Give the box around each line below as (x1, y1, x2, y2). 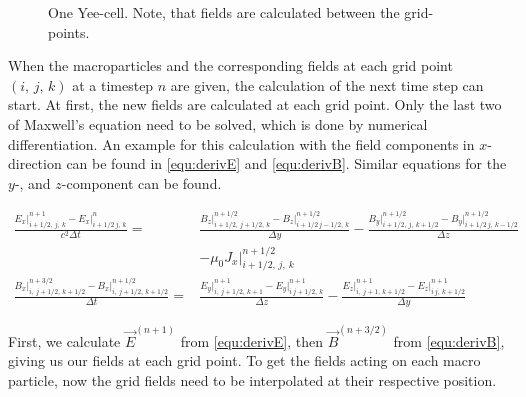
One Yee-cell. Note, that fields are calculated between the (48, 2, 400, 22)
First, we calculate (8, 330, 121, 351)
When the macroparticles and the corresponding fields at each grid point (8, 55, 453, 76)
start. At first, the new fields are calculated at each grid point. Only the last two (8, 94, 502, 115)
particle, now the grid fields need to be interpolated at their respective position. (8, 369, 497, 390)
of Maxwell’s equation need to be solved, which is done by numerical (8, 113, 428, 134)
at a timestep (72, 74, 154, 95)
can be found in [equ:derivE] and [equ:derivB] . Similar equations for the (66, 153, 507, 174)
